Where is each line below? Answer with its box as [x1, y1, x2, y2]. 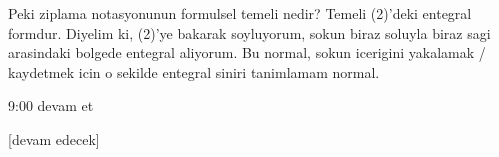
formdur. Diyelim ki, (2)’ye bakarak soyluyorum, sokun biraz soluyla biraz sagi [8, 22, 491, 43]
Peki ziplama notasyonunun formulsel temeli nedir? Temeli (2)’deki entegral [8, 3, 472, 23]
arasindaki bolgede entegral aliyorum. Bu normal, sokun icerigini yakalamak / [8, 42, 486, 63]
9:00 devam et [8, 95, 94, 116]
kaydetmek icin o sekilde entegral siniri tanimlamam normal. [8, 61, 380, 82]
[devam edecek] [8, 128, 100, 149]
